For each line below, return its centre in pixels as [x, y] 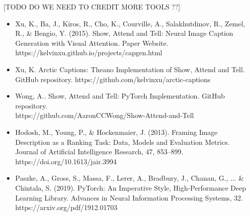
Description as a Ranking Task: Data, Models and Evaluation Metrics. [122, 142]
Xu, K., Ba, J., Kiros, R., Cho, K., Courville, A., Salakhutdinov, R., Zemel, [130, 23]
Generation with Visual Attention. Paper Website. [92, 43]
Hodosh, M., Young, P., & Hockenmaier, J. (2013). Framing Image [116, 132]
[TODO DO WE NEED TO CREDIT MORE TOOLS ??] [92, 6]
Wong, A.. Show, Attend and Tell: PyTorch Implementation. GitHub [120, 96]
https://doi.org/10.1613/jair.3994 [66, 161]
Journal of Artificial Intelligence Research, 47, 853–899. [99, 152]
